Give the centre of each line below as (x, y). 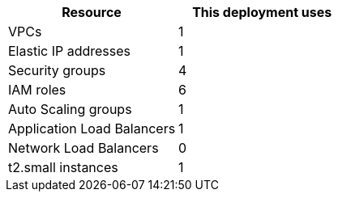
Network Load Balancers (83, 148)
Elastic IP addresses (70, 51)
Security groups (57, 70)
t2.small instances (63, 167)
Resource (92, 12)
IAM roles (37, 90)
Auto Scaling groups (70, 109)
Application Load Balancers (92, 128)
